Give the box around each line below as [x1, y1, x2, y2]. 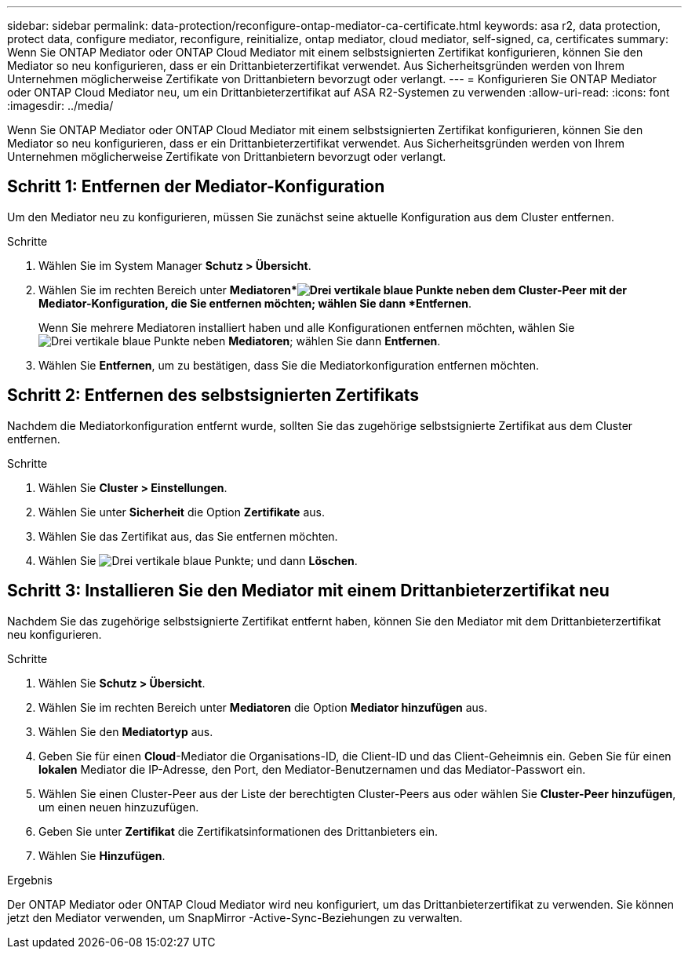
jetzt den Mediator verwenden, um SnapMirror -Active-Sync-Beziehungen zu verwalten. [7, 910, 463, 924]
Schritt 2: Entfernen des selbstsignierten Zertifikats [7, 385, 420, 406]
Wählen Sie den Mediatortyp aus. [38, 724, 213, 738]
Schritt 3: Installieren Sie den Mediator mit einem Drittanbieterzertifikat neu [7, 581, 610, 601]
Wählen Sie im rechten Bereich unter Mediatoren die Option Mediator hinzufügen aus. [38, 700, 488, 714]
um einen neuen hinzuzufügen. [38, 800, 199, 814]
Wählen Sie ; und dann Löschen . [38, 553, 358, 567]
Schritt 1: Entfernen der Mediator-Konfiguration [7, 177, 385, 197]
